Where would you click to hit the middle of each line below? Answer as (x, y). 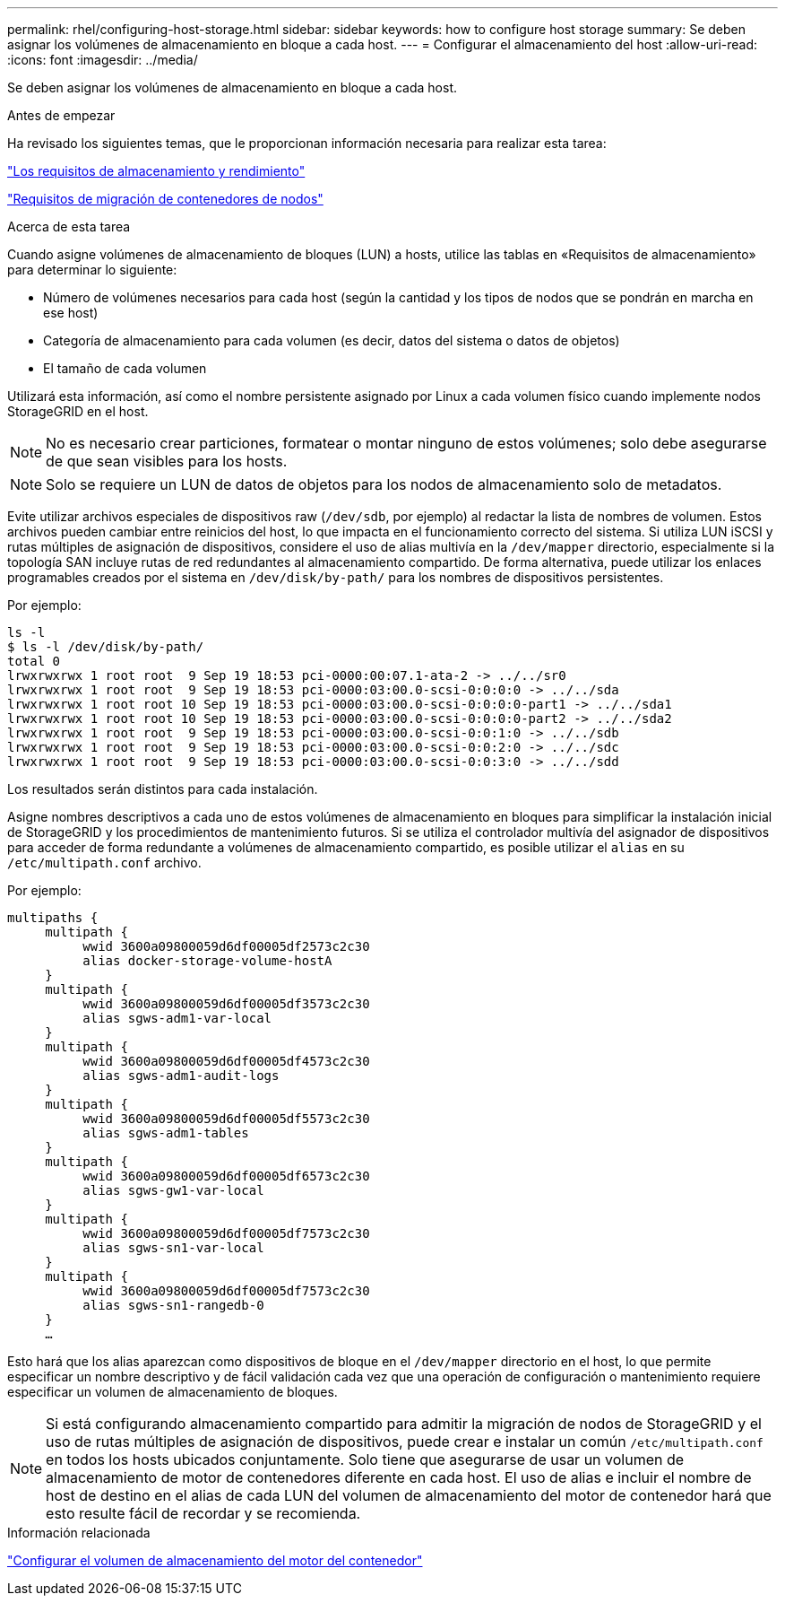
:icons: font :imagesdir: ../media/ (103, 60)
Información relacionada (79, 1533)
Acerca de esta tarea (69, 227)
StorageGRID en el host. (78, 411)
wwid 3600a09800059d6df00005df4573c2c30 (226, 1061)
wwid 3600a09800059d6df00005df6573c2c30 (226, 1176)
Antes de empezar (61, 115)
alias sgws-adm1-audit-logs (181, 1076)
